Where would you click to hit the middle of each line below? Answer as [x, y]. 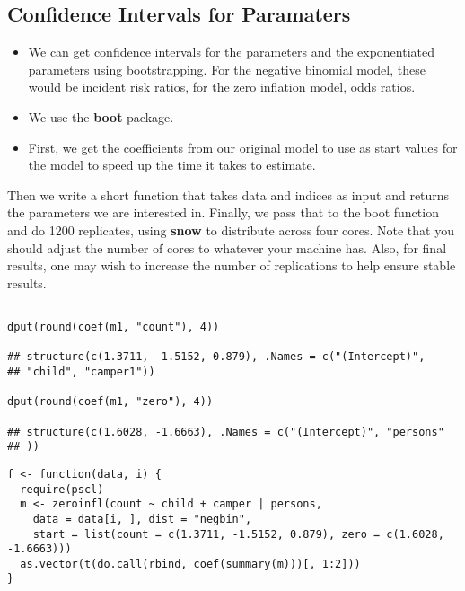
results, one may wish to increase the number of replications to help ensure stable [232, 265]
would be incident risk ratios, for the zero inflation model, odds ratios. [222, 87]
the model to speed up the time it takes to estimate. [172, 165]
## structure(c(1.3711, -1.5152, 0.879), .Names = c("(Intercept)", [216, 357]
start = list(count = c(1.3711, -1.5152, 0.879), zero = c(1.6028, [238, 534]
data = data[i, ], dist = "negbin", [142, 519]
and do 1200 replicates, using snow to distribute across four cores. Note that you [231, 229]
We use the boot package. [101, 116]
